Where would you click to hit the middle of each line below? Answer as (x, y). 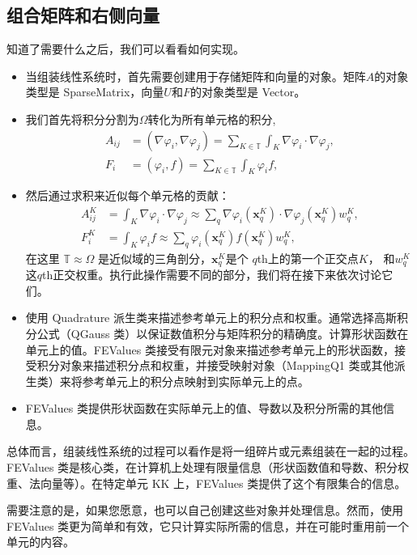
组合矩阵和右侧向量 (83, 15)
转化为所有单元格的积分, (212, 119)
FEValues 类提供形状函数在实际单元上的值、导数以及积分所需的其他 (204, 408)
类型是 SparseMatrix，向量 (95, 92)
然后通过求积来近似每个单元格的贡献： (128, 195)
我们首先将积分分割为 (82, 119)
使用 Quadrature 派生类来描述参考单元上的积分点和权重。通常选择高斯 (211, 318)
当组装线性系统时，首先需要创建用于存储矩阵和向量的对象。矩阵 (196, 76)
